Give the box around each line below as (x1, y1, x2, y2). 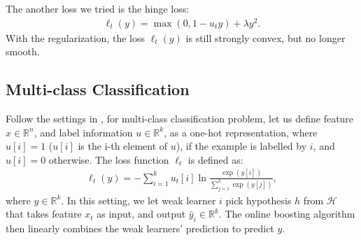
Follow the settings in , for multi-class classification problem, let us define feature (6, 111, 354, 126)
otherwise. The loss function (48, 152, 169, 167)
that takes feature (6, 206, 82, 221)
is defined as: (187, 152, 243, 167)
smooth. (6, 44, 40, 59)
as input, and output (97, 206, 186, 221)
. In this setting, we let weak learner (61, 192, 216, 207)
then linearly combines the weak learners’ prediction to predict (6, 221, 274, 236)
